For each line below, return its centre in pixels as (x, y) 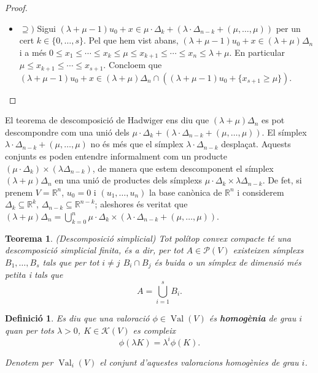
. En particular (257, 52)
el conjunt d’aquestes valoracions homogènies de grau (199, 362)
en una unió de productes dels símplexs (129, 180)
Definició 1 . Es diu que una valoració (77, 318)
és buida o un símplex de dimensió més (228, 262)
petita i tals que (34, 275)
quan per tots (29, 330)
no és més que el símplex (137, 144)
